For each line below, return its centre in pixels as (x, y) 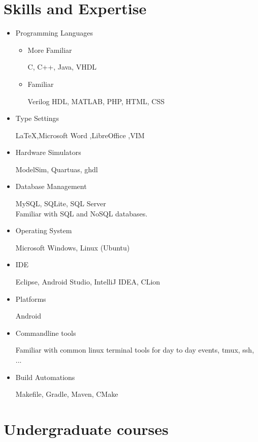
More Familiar (50, 50)
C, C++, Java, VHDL (62, 67)
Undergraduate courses (86, 429)
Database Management (51, 186)
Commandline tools (46, 333)
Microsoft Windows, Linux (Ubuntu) (73, 247)
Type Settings (37, 118)
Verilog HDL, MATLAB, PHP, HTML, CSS (96, 101)
